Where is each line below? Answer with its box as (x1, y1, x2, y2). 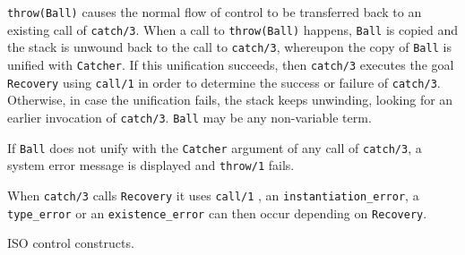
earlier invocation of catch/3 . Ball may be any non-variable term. (7, 107, 372, 126)
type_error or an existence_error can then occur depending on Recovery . (7, 203, 427, 222)
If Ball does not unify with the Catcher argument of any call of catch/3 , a (7, 138, 422, 157)
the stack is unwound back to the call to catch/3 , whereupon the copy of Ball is (7, 38, 452, 56)
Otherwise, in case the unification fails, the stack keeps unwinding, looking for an (7, 90, 453, 109)
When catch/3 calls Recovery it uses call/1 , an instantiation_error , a (7, 185, 419, 204)
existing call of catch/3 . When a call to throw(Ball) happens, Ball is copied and (7, 20, 459, 38)
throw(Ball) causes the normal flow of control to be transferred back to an (7, 3, 422, 21)
